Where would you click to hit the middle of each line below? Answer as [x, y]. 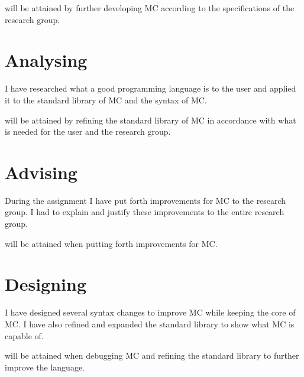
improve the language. [45, 367]
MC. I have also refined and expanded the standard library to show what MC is [150, 324]
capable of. [24, 335]
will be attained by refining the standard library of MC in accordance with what [151, 120]
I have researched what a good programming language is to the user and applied [151, 88]
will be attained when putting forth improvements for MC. [111, 243]
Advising [41, 172]
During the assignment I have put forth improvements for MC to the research [145, 200]
